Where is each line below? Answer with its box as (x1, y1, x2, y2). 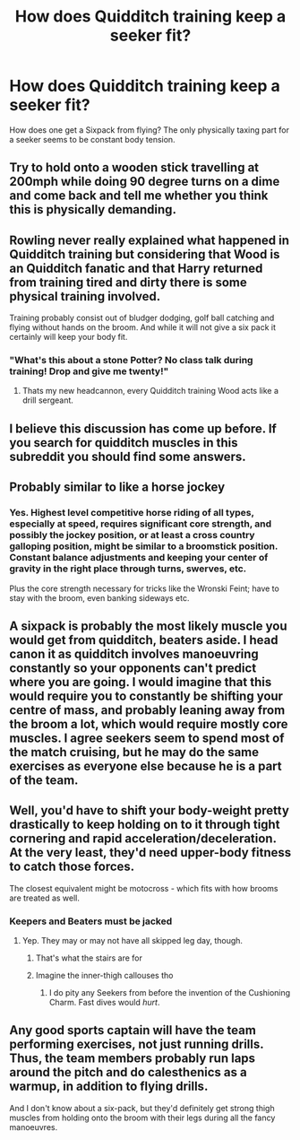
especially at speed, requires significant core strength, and (9, 518, 271, 530)
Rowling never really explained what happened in (9, 232, 289, 248)
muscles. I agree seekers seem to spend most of (9, 730, 285, 745)
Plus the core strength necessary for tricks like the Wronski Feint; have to (9, 583, 279, 594)
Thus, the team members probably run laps (9, 1051, 256, 1066)
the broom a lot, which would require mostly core (9, 716, 288, 732)
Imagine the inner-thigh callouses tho (35, 970, 174, 981)
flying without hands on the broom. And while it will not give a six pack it (9, 322, 276, 333)
